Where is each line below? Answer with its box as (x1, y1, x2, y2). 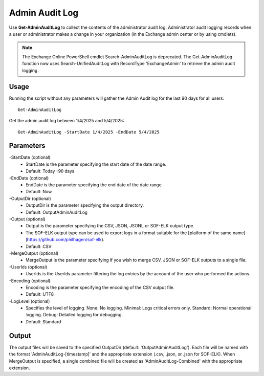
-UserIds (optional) (9, 264, 47, 270)
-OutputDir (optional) (9, 196, 51, 201)
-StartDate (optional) (9, 155, 51, 160)
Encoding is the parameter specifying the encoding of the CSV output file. (25, 284, 175, 290)
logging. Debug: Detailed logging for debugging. (25, 312, 123, 318)
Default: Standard (25, 318, 61, 325)
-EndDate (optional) (9, 175, 49, 181)
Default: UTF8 (25, 291, 54, 297)
